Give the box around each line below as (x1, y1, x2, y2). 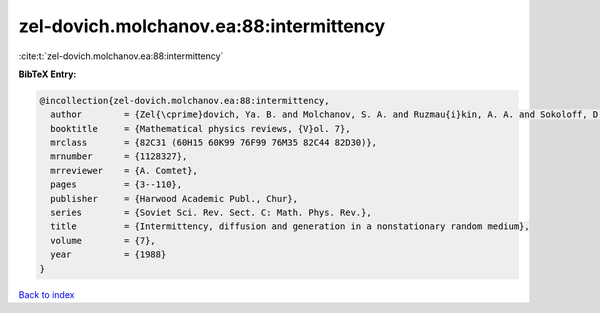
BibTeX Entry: (18, 68, 77, 80)
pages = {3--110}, (50, 179, 183, 190)
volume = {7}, (50, 235, 157, 246)
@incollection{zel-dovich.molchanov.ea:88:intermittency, (39, 95, 330, 106)
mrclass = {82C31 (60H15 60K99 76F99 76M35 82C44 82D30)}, (50, 137, 378, 149)
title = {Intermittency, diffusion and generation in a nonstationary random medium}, (50, 221, 530, 232)
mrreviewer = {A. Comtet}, (50, 165, 199, 176)
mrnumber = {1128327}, (50, 151, 188, 162)
